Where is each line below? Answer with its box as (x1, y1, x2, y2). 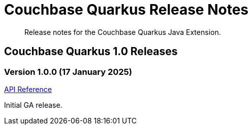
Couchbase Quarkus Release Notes (4, 1, 249, 18)
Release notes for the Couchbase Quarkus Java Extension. (24, 27, 221, 36)
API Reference (4, 84, 52, 94)
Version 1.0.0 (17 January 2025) (4, 66, 132, 77)
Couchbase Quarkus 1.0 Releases (4, 45, 178, 58)
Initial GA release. (4, 100, 62, 109)
